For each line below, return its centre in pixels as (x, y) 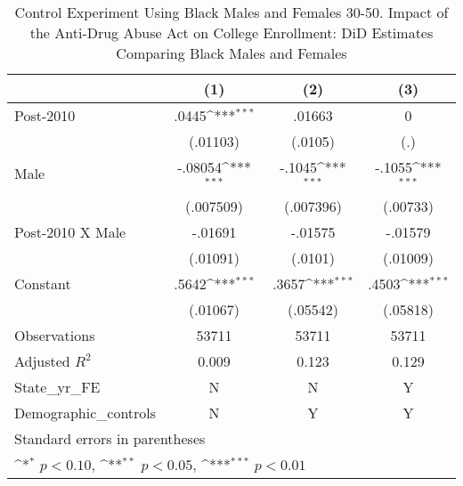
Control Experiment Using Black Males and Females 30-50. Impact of (231, 12)
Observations (55, 335)
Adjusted (42, 360)
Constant (43, 283)
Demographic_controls (85, 412)
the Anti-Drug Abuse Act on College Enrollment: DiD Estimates (231, 32)
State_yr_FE (57, 386)
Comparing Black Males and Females (231, 53)
